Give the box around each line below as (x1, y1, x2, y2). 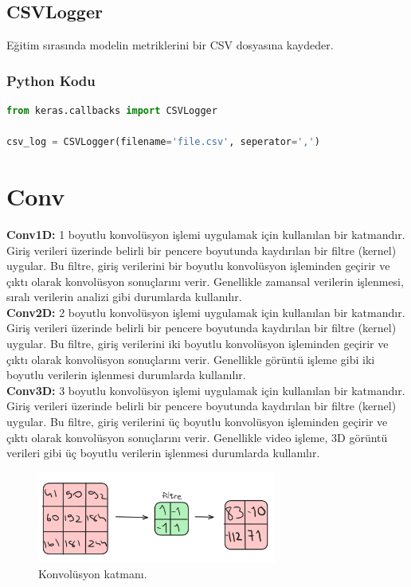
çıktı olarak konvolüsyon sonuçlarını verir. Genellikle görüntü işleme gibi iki (6, 350, 375, 367)
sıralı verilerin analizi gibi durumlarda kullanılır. (6, 288, 242, 305)
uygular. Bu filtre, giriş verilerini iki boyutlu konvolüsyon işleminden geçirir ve (6, 335, 389, 352)
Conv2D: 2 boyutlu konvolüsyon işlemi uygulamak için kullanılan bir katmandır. (6, 303, 405, 320)
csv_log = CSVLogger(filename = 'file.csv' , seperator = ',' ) (6, 136, 320, 148)
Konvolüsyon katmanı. (38, 565, 147, 582)
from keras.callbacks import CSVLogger (6, 105, 217, 117)
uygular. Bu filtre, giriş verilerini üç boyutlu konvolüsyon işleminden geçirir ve (6, 413, 388, 430)
